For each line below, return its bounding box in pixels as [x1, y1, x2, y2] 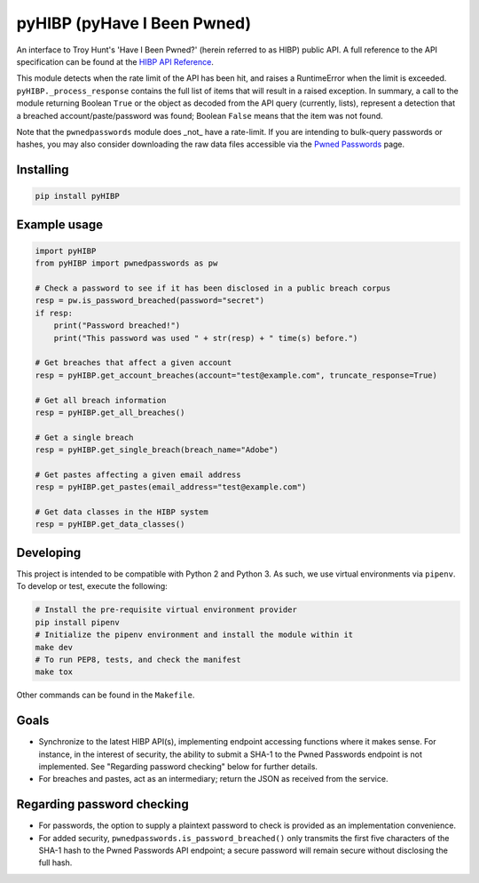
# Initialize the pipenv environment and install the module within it [35, 630, 354, 640]
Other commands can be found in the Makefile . [16, 689, 195, 701]
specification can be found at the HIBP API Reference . [16, 56, 215, 67]
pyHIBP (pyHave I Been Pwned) [16, 13, 252, 33]
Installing [16, 163, 70, 178]
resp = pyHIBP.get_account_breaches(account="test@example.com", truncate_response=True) [35, 370, 438, 380]
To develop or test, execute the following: [16, 581, 168, 592]
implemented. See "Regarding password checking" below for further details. [38, 760, 318, 772]
